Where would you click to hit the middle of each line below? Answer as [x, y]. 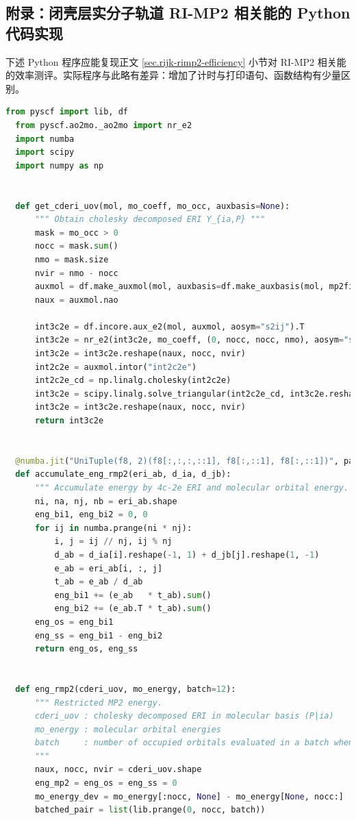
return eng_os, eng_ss [86, 649]
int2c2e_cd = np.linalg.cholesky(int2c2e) [133, 381]
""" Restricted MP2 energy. [99, 703]
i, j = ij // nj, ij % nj [113, 542]
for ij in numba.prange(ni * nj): [113, 528]
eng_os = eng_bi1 [74, 622]
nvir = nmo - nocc [76, 273]
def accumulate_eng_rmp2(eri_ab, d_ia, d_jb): [123, 474]
